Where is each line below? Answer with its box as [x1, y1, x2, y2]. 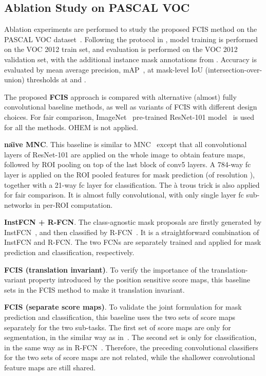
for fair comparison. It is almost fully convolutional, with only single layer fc [4, 189, 244, 200]
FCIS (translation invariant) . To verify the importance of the [4, 264, 209, 275]
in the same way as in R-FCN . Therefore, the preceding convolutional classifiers [4, 342, 258, 352]
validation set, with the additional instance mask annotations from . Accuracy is [4, 53, 257, 64]
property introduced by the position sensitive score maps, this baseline [28, 274, 251, 285]
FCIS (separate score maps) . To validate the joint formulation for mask [4, 301, 242, 312]
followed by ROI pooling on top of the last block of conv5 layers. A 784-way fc [4, 159, 251, 170]
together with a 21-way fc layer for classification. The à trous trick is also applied [4, 179, 260, 190]
